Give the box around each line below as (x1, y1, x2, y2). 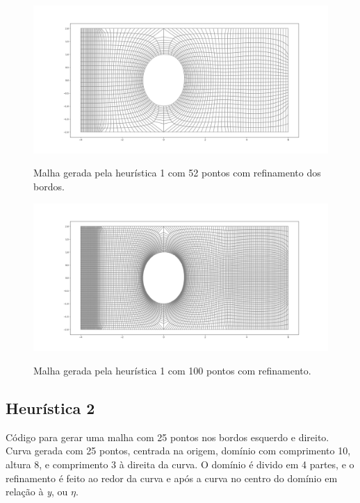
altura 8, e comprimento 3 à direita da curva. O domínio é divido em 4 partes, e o (6, 457, 354, 472)
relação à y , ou (6, 484, 68, 499)
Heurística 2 (6, 397, 95, 419)
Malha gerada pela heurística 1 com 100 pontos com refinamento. (33, 363, 311, 378)
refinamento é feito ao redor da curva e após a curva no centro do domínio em (6, 470, 338, 485)
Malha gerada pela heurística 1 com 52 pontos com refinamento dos (33, 165, 321, 180)
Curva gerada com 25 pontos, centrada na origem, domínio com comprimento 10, (6, 443, 351, 458)
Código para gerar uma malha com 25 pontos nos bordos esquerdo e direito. (6, 429, 329, 444)
